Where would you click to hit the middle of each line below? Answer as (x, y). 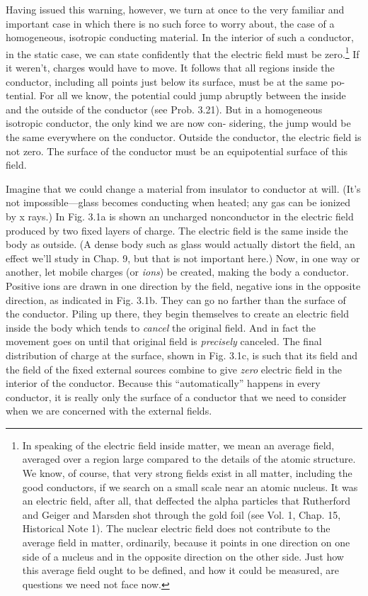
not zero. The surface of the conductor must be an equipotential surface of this (177, 151)
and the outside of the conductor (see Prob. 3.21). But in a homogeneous (164, 109)
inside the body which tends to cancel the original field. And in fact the (161, 327)
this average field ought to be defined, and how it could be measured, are (180, 570)
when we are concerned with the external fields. (109, 411)
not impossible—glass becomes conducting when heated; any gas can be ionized (178, 202)
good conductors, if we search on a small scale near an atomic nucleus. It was (190, 487)
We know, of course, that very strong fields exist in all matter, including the (187, 473)
